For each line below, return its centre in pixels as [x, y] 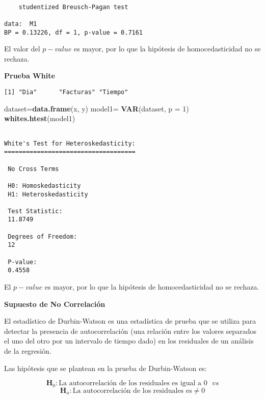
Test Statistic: [35, 211]
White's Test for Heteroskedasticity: [70, 143]
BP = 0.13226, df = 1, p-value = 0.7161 [74, 32]
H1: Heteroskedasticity [48, 194]
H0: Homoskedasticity [44, 186]
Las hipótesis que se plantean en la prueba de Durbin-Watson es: [105, 368]
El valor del [22, 49]
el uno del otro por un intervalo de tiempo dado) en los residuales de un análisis [129, 341]
